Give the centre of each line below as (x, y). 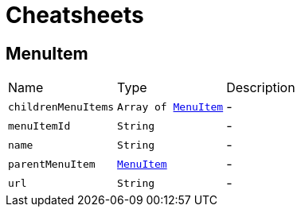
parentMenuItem (52, 164)
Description (261, 88)
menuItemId (39, 126)
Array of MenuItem (170, 106)
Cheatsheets (75, 15)
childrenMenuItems (61, 106)
